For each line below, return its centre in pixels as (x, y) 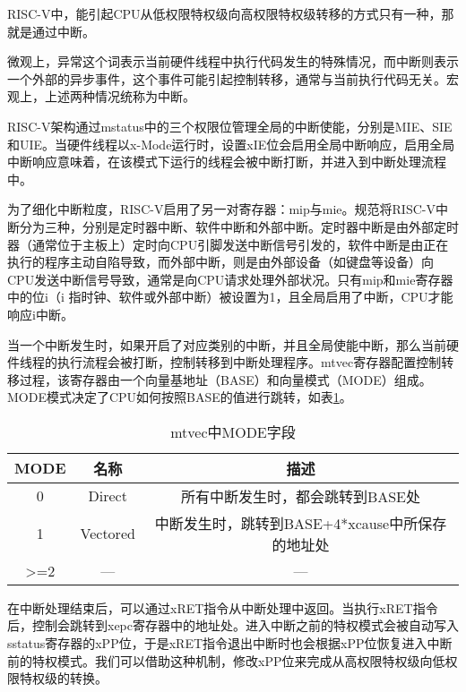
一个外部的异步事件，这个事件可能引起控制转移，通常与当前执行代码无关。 (227, 78)
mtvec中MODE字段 (233, 431)
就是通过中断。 (51, 31)
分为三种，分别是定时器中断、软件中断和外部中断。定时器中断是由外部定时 (239, 226)
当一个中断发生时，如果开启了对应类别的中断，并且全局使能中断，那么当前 (227, 344)
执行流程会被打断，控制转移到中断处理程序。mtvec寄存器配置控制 (249, 362)
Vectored (108, 534)
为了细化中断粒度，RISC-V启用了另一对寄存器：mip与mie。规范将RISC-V (221, 209)
